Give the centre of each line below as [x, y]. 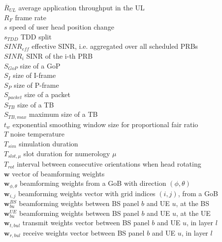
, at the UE [193, 213]
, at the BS [193, 203]
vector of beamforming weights [58, 173]
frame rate [31, 17]
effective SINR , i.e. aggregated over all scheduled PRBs [115, 46]
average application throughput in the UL [81, 7]
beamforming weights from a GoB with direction [93, 183]
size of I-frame [34, 75]
